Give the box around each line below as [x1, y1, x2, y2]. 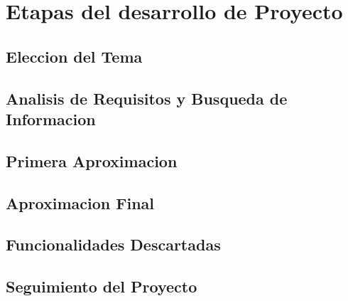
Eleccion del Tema [6, 45, 143, 67]
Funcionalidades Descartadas [6, 233, 221, 255]
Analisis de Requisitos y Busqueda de [6, 87, 288, 109]
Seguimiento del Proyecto [6, 275, 197, 297]
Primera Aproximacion [6, 149, 178, 171]
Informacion [6, 107, 96, 130]
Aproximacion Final [6, 191, 155, 213]
